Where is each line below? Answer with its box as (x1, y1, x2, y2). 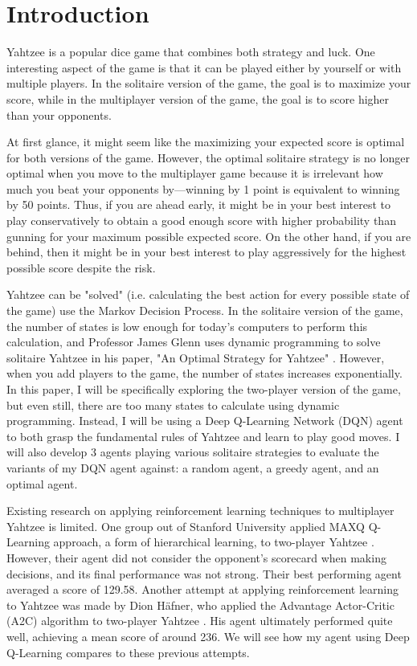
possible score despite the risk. (6, 259, 156, 276)
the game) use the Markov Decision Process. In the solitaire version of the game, (6, 302, 403, 319)
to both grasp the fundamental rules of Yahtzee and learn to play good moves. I (6, 427, 400, 444)
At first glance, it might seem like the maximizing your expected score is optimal (6, 133, 405, 150)
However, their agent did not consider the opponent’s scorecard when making (6, 549, 386, 566)
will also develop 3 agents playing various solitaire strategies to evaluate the (6, 443, 379, 460)
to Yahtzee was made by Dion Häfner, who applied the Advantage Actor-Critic (6, 596, 395, 613)
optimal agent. (6, 475, 78, 492)
